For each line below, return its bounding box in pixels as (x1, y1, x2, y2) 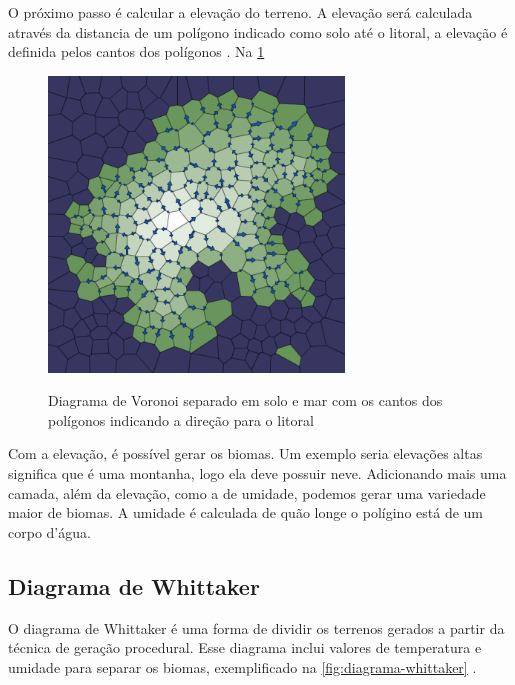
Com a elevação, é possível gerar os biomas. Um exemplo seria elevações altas (8, 443, 483, 464)
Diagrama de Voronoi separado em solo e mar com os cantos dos (48, 390, 443, 411)
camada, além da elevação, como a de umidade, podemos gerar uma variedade (8, 482, 486, 503)
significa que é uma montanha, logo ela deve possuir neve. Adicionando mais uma (8, 462, 507, 483)
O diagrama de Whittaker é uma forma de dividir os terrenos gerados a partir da (8, 617, 505, 638)
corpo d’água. (8, 521, 91, 542)
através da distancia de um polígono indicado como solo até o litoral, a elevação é (8, 21, 508, 42)
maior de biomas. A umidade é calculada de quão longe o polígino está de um (8, 502, 484, 523)
